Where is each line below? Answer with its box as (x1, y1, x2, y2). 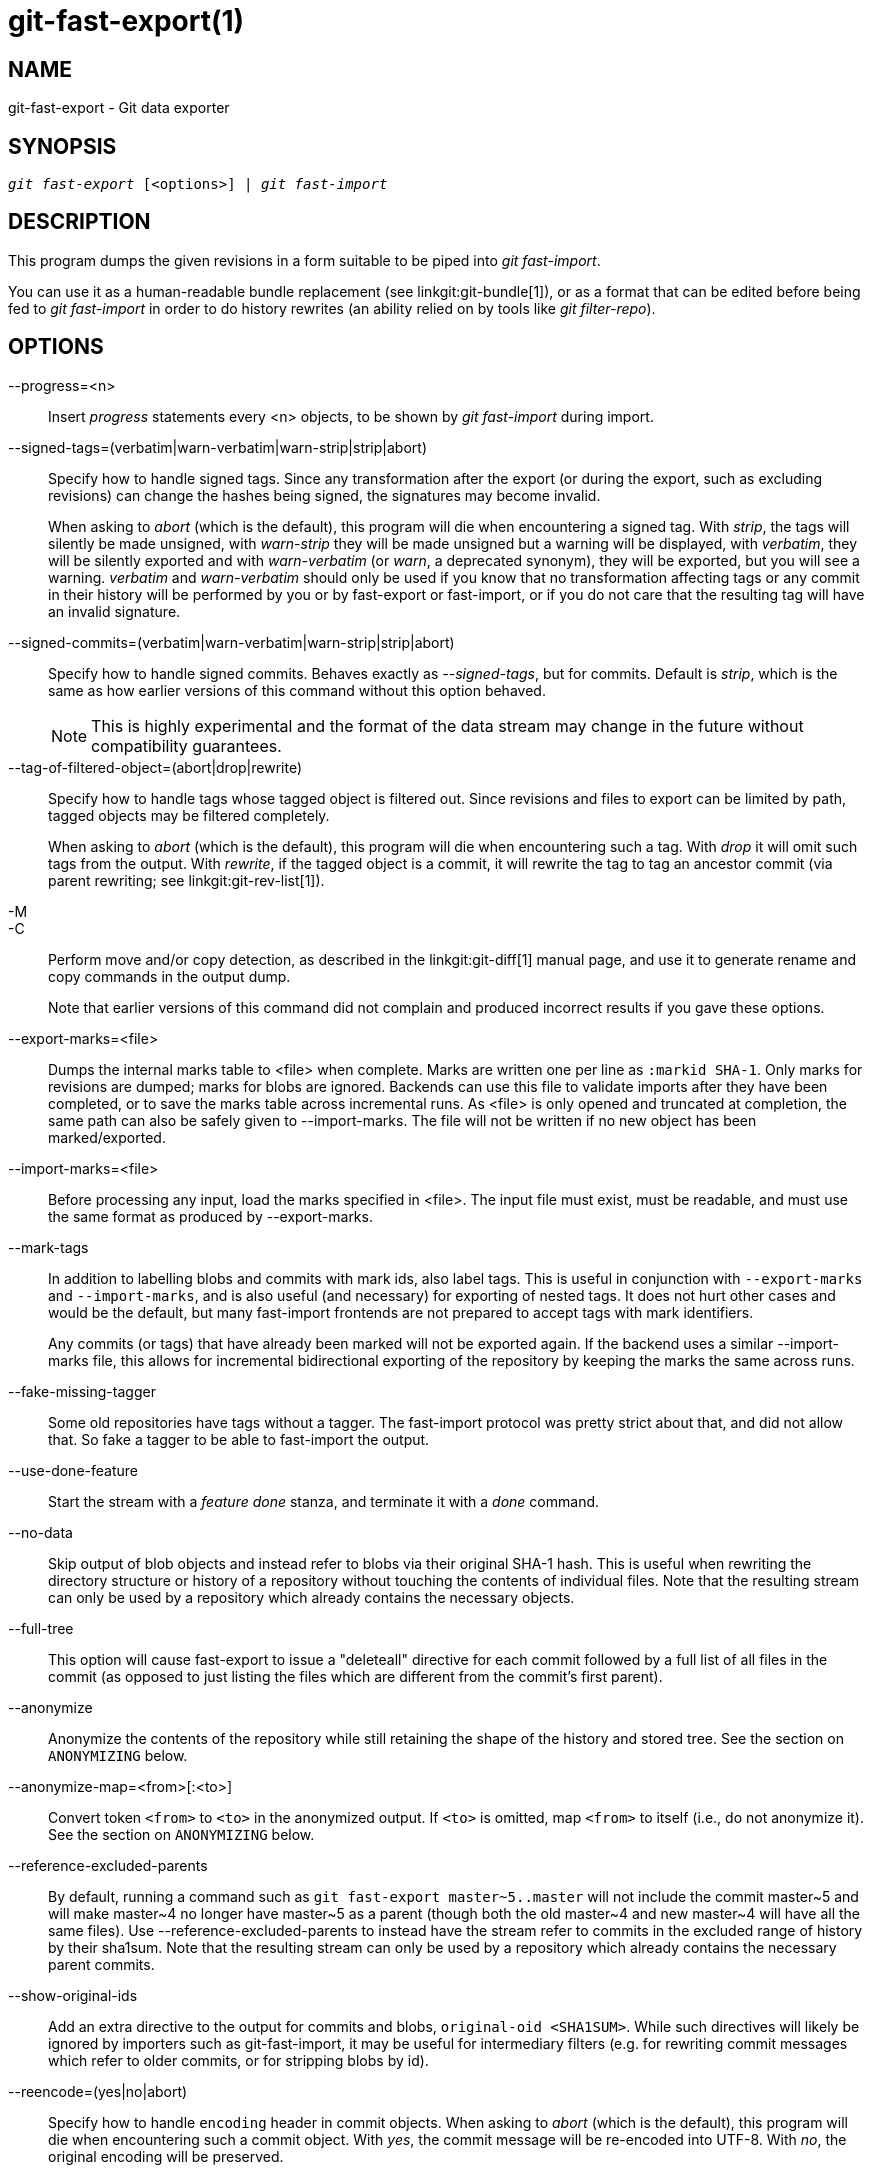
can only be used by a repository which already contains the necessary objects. (48, 1588, 575, 1606)
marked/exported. (48, 1128, 166, 1146)
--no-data (8, 1523, 73, 1541)
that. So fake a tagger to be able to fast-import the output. (48, 1430, 430, 1448)
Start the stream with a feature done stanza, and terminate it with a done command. (48, 1492, 600, 1510)
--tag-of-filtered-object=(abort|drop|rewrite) (8, 758, 303, 776)
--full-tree (8, 1619, 74, 1637)
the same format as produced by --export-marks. (48, 1207, 373, 1225)
